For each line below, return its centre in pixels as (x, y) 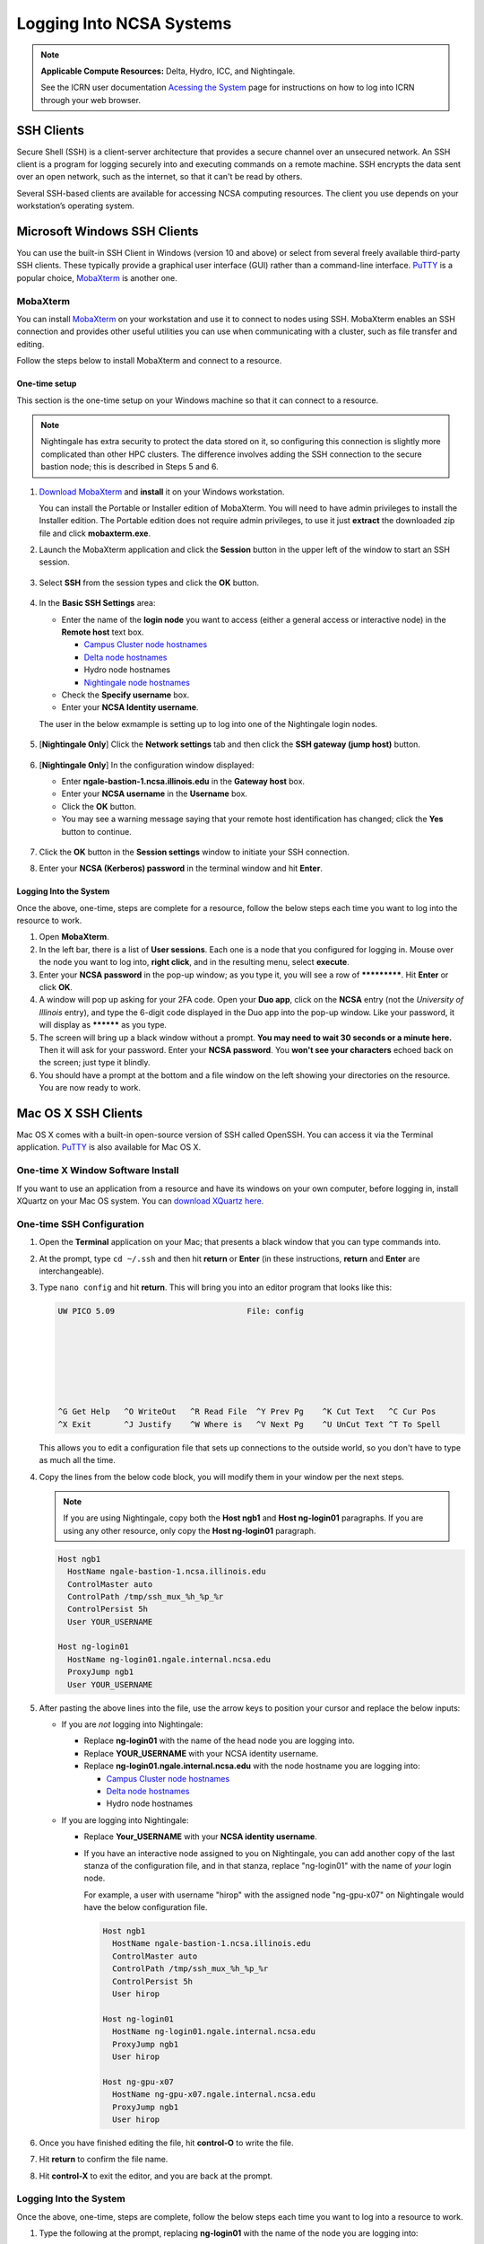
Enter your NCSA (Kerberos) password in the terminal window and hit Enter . (181, 868)
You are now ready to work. (90, 1088)
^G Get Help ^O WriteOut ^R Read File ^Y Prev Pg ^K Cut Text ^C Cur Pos (247, 1412)
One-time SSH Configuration (81, 1223)
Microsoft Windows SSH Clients (108, 232)
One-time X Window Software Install (98, 1170)
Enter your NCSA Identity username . (130, 707)
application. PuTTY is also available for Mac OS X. (109, 1147)
